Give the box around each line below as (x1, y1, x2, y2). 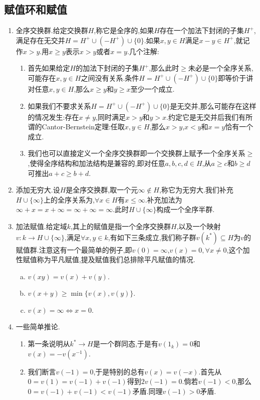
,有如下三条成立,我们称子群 (108, 232, 196, 242)
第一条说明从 (28, 338, 70, 349)
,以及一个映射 (176, 221, 221, 231)
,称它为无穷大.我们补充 (159, 184, 233, 195)
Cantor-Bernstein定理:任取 (42, 121, 125, 132)
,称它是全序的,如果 (94, 25, 154, 36)
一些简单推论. (16, 321, 60, 332)
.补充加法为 (145, 194, 182, 205)
